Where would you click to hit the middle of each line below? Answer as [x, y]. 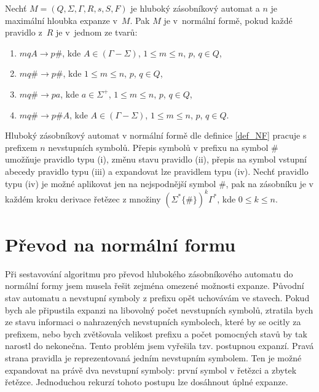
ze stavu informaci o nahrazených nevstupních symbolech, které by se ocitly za [153, 322]
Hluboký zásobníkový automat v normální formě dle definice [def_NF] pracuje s [156, 135]
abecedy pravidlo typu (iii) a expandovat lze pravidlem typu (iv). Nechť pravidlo [157, 171]
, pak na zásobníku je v [270, 183]
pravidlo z [24, 32]
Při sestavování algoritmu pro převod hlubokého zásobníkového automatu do [149, 273]
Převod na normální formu [120, 244]
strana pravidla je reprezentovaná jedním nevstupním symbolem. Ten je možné [153, 357]
